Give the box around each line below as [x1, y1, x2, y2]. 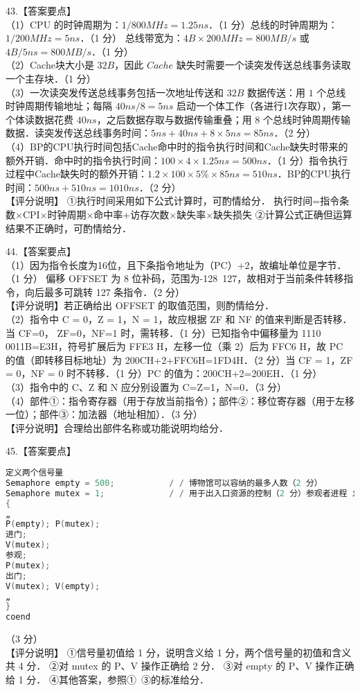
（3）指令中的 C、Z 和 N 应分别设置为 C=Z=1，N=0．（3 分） [6, 380, 287, 394]
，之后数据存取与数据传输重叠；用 [96, 112, 252, 126]
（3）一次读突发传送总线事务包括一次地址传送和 [6, 85, 224, 99]
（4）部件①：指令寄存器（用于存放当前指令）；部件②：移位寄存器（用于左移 [6, 393, 354, 408]
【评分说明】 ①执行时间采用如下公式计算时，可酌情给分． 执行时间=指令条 [6, 193, 350, 208]
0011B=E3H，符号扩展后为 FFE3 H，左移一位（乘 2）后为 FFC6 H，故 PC [6, 339, 343, 353]
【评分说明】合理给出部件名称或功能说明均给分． [6, 420, 228, 435]
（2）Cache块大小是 [6, 58, 94, 72]
